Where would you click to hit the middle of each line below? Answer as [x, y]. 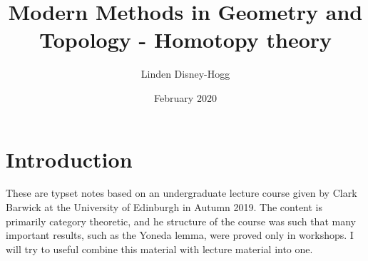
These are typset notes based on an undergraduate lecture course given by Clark [182, 193]
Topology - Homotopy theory [185, 40]
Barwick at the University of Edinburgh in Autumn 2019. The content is [164, 207]
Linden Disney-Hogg [185, 74]
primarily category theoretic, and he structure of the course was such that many [181, 221]
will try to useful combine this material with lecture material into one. [159, 249]
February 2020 [185, 97]
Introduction [69, 159]
